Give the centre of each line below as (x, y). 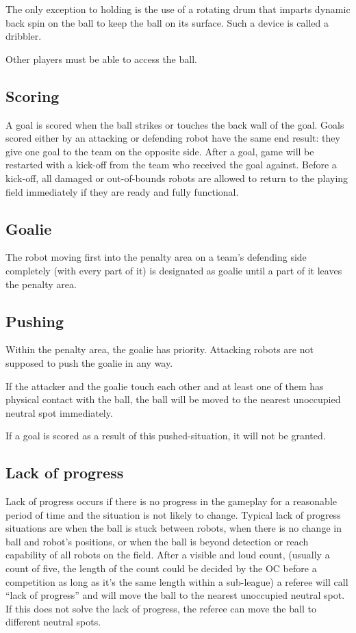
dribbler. (24, 36)
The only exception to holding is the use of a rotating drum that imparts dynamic (178, 9)
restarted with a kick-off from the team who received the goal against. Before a (171, 165)
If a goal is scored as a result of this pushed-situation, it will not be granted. (166, 436)
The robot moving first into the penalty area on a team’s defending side (156, 257)
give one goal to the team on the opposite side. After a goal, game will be (160, 151)
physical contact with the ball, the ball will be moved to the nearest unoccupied (173, 399)
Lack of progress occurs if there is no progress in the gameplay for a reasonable (171, 501)
